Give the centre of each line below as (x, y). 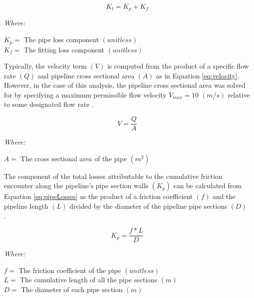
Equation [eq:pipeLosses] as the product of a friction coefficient (98, 196)
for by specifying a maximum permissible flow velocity (85, 94)
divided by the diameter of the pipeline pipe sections (148, 206)
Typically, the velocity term (46, 66)
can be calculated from (208, 186)
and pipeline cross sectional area (86, 75)
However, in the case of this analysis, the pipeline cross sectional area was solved (125, 85)
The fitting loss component (64, 49)
